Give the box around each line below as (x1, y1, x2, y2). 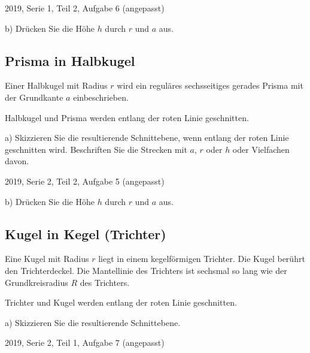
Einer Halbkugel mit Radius (5, 79, 108, 92)
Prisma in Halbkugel (5, 51, 135, 70)
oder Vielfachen (232, 143, 290, 155)
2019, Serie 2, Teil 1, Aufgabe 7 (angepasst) (5, 336, 165, 349)
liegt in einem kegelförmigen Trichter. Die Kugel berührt (98, 252, 305, 265)
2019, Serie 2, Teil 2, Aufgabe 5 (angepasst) (5, 174, 165, 187)
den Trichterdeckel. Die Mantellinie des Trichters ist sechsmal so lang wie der (5, 264, 287, 276)
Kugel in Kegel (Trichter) (5, 224, 166, 243)
